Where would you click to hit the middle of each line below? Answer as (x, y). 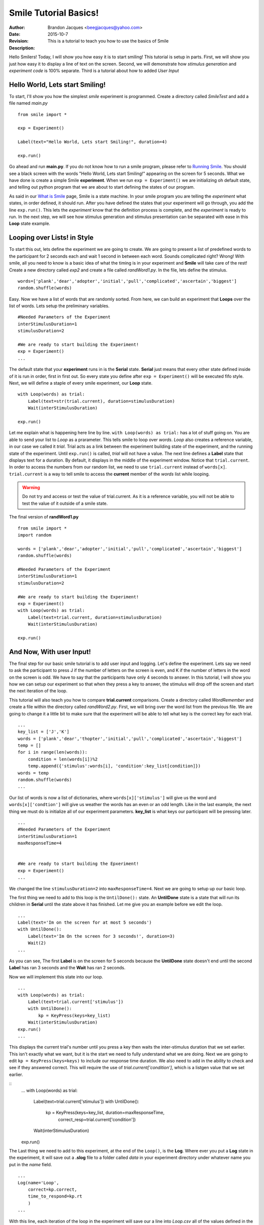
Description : (22, 48)
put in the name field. (31, 1164)
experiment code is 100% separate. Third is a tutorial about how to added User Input (94, 71)
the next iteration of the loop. (38, 691)
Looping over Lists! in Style (51, 238)
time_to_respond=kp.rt (55, 1196)
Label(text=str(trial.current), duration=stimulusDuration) (101, 401)
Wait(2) (37, 943)
